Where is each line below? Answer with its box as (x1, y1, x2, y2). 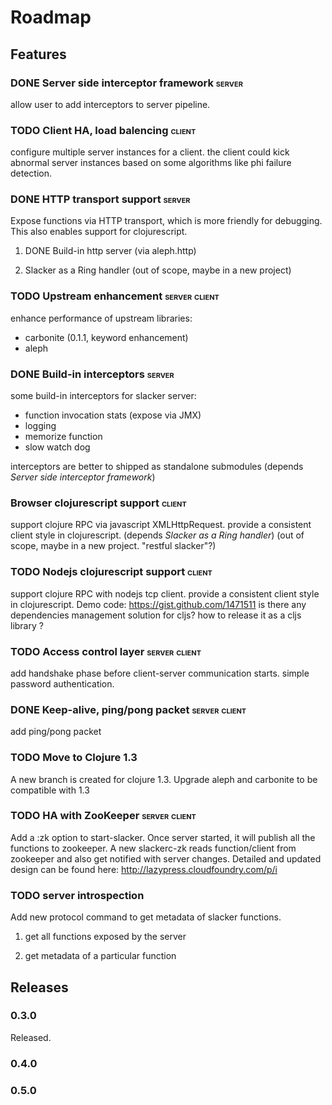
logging (24, 420, 57, 432)
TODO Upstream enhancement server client (10, 289, 220, 303)
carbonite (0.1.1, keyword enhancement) (24, 331, 189, 343)
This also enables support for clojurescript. (10, 226, 188, 238)
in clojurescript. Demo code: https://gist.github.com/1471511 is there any (10, 598, 307, 610)
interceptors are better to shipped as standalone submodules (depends (10, 461, 304, 473)
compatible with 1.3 (10, 784, 90, 796)
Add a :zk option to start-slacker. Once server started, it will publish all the (10, 831, 316, 843)
